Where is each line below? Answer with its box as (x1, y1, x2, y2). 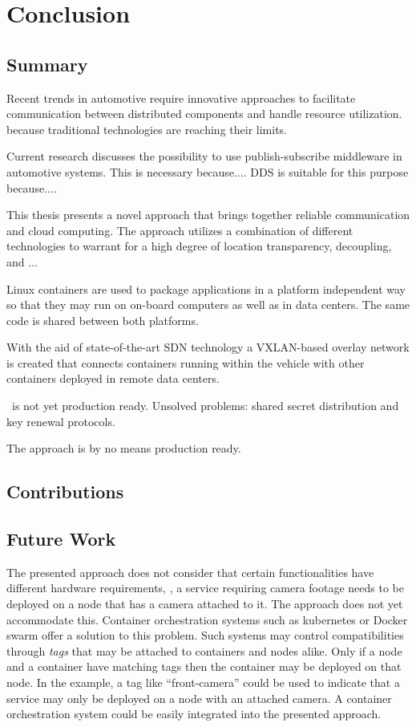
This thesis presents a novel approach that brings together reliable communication (6, 206, 410, 223)
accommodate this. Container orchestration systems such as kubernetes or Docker (6, 611, 408, 627)
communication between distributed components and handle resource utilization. (6, 105, 402, 122)
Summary (6, 51, 88, 76)
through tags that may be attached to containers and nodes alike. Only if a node (6, 642, 402, 659)
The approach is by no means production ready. (6, 440, 241, 457)
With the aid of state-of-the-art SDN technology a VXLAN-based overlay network (6, 339, 410, 355)
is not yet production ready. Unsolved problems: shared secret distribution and (11, 397, 399, 414)
